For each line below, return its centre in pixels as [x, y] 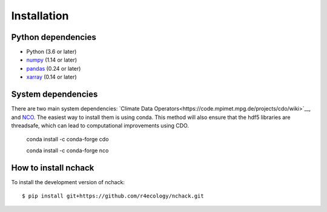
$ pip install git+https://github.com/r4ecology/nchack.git [113, 196]
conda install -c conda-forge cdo [68, 140]
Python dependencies [54, 37]
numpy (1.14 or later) [52, 60]
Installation [40, 16]
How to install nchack [53, 168]
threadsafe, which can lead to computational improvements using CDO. [100, 125]
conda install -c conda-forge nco [68, 150]
